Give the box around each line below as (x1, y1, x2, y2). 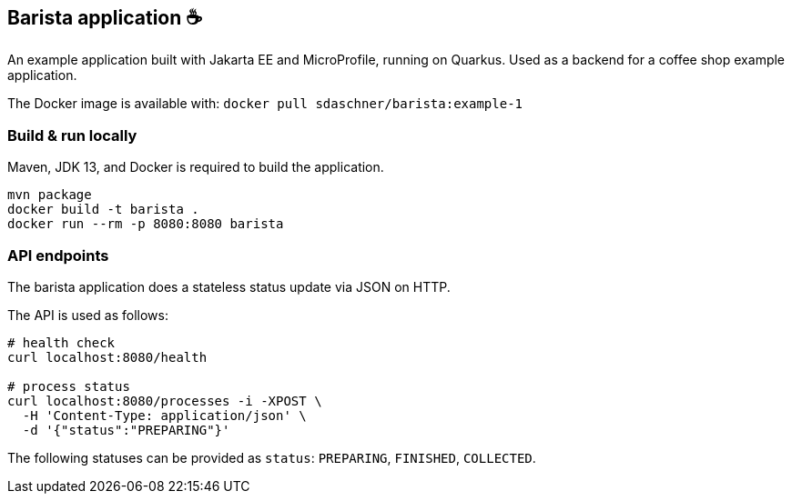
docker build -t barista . (7, 202, 199, 217)
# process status (7, 378, 130, 394)
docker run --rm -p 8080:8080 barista (7, 216, 284, 232)
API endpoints (7, 245, 109, 265)
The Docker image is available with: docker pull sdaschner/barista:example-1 (7, 95, 523, 112)
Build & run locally (7, 125, 137, 145)
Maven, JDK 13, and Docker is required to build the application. (7, 159, 384, 175)
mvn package (7, 187, 92, 203)
